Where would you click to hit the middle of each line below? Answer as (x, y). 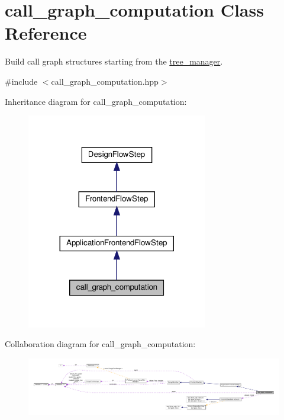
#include (21, 81)
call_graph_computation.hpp (105, 81)
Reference (46, 33)
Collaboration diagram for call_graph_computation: (100, 344)
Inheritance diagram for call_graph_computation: (96, 101)
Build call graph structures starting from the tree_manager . (114, 61)
